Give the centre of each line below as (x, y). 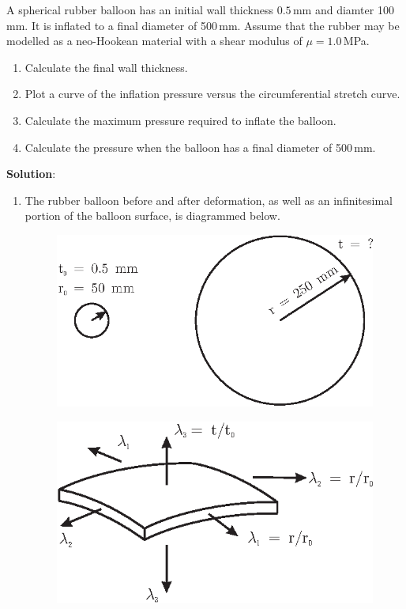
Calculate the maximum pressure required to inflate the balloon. (180, 120)
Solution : (31, 174)
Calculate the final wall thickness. (106, 67)
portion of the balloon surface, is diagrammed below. (152, 216)
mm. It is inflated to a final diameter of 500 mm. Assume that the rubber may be (203, 25)
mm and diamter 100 (343, 9)
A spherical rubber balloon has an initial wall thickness (140, 9)
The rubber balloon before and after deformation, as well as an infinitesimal (209, 200)
